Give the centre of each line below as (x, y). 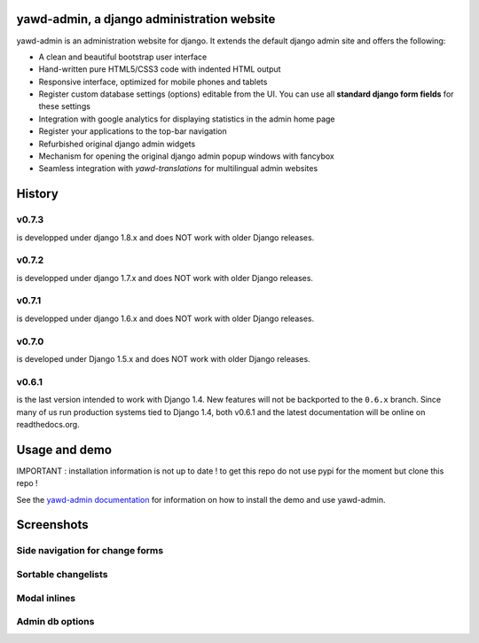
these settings (64, 106)
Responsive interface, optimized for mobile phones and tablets (153, 82)
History (38, 194)
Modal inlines (46, 598)
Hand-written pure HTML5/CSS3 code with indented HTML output (160, 69)
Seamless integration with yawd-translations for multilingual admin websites (178, 169)
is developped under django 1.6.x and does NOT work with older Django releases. (165, 318)
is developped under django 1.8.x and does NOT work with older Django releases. (165, 237)
